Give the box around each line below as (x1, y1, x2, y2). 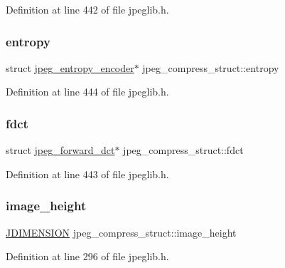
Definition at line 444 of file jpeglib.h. (6, 84, 169, 99)
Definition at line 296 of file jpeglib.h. (6, 249, 169, 264)
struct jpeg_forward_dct (6, 143, 115, 158)
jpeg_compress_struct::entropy (142, 60, 279, 75)
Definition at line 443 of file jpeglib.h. (6, 166, 169, 181)
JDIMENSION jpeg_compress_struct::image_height (6, 225, 237, 239)
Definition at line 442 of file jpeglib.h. (6, 2, 169, 16)
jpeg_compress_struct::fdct (123, 143, 244, 158)
